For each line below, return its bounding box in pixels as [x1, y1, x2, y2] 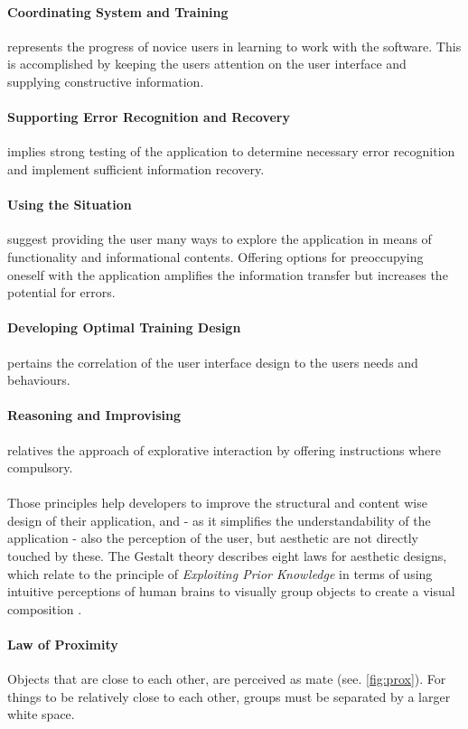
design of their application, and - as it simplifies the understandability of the [7, 510, 431, 529]
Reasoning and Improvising [7, 406, 182, 425]
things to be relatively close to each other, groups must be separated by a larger [7, 687, 451, 706]
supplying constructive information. [7, 71, 204, 90]
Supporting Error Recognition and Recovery [7, 107, 290, 126]
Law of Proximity [7, 635, 118, 654]
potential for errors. [7, 283, 116, 302]
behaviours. [7, 370, 70, 389]
